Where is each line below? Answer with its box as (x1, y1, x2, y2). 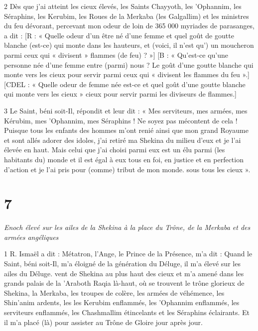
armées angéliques (4, 231, 59, 242)
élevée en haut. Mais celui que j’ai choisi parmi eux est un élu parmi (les (4, 144, 225, 155)
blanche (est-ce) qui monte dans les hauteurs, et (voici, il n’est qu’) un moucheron (4, 40, 254, 50)
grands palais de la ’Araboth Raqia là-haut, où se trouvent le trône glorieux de (4, 278, 245, 288)
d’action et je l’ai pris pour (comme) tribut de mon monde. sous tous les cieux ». (4, 164, 251, 174)
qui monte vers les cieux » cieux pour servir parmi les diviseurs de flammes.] (4, 89, 237, 99)
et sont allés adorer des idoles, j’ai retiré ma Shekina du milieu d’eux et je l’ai (4, 134, 241, 145)
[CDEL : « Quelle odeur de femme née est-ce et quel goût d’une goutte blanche (4, 79, 246, 89)
